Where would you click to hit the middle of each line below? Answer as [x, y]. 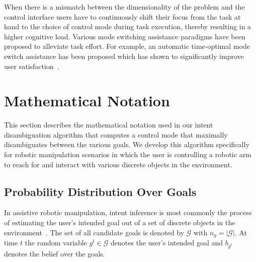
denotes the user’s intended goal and [167, 243]
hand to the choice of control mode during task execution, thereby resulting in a [128, 26]
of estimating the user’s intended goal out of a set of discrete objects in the [120, 222]
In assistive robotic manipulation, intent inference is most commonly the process [128, 212]
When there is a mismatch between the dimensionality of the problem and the [124, 7]
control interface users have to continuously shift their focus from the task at [122, 16]
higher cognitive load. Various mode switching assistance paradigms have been [125, 36]
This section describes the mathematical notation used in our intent [109, 125]
